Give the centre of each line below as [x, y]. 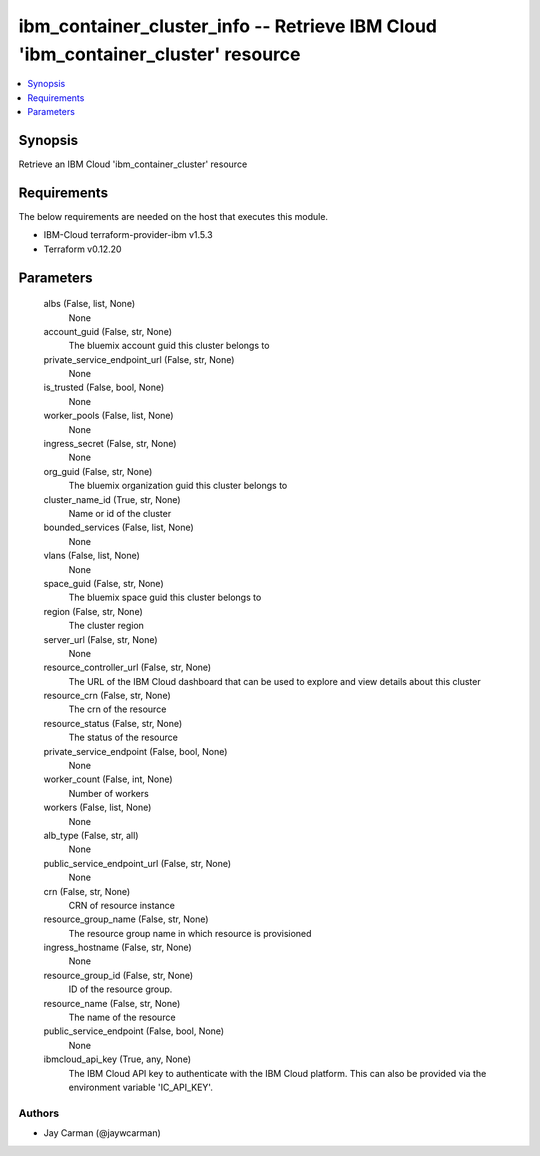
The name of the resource [122, 1017]
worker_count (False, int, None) [108, 779]
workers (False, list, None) [97, 807]
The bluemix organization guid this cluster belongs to [178, 486]
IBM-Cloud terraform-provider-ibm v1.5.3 [128, 235]
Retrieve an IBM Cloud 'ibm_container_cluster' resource [133, 164]
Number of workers [108, 793]
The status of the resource [123, 737]
